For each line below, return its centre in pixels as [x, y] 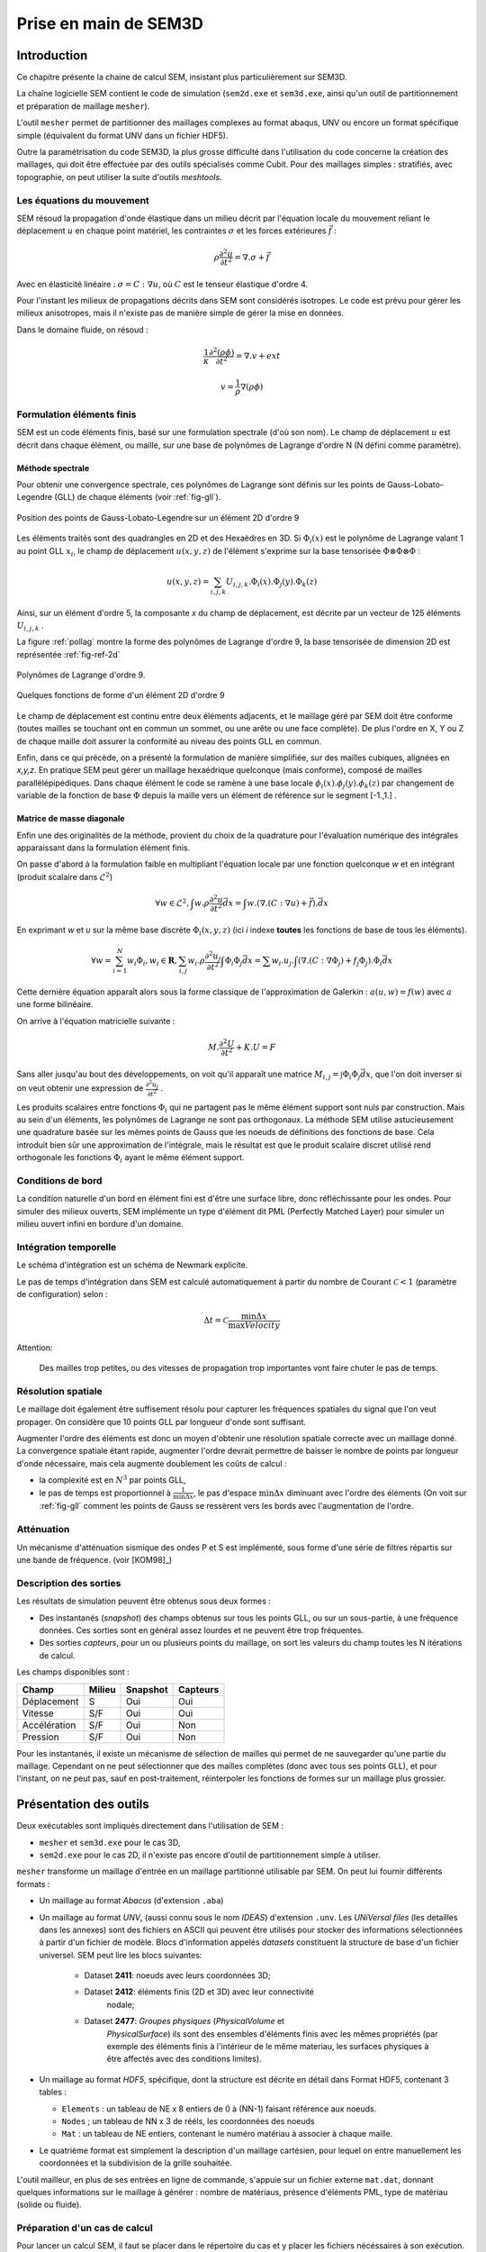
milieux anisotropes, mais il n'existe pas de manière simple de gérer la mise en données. [180, 313]
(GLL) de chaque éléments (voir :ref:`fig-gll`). [138, 497]
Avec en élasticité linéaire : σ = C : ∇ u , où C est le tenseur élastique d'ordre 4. [162, 284]
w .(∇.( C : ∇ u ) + [277, 904]
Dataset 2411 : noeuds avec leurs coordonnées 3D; [177, 1975]
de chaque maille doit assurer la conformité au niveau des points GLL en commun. [169, 741]
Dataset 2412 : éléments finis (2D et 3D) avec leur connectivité [199, 1992]
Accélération [49, 1725]
